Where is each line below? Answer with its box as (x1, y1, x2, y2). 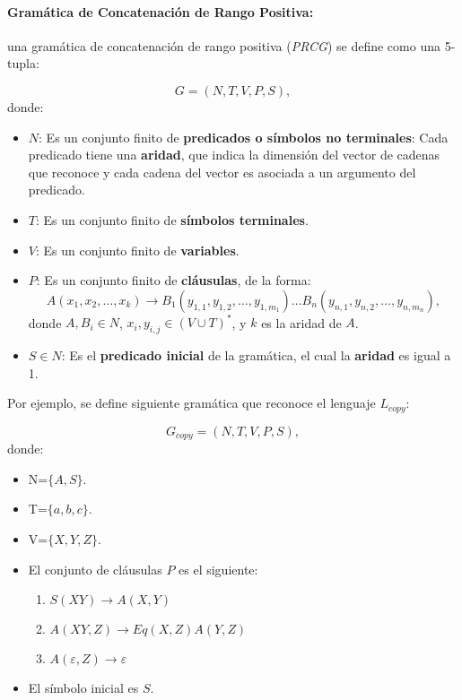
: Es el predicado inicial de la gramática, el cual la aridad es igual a (61, 346, 451, 365)
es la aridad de (261, 313, 342, 332)
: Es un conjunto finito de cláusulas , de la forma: (36, 271, 311, 290)
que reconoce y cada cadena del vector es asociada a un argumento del (28, 162, 416, 181)
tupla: (7, 54, 39, 73)
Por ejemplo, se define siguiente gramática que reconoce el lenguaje (7, 393, 376, 412)
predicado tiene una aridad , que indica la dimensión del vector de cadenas (28, 145, 440, 164)
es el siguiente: (179, 559, 258, 578)
